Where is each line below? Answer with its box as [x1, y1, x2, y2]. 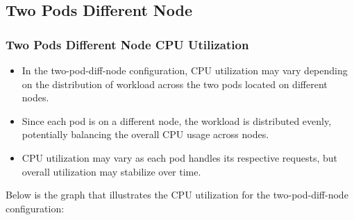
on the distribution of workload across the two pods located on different [22, 76, 328, 91]
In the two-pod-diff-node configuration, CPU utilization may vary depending [22, 63, 348, 77]
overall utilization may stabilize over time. [22, 164, 201, 178]
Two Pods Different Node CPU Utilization [6, 35, 249, 53]
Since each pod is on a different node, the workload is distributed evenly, [22, 113, 332, 128]
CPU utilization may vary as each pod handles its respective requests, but [22, 150, 337, 164]
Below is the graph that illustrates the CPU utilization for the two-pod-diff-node [6, 187, 348, 202]
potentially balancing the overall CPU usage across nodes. [22, 127, 269, 142]
